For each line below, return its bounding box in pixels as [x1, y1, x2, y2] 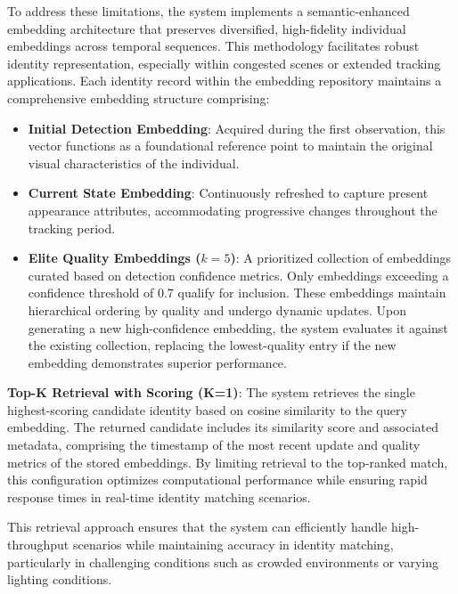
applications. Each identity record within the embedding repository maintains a [7, 71, 442, 90]
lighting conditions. [7, 570, 112, 589]
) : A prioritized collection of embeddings [230, 248, 451, 267]
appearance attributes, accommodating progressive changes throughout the [28, 200, 438, 219]
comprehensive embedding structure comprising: [7, 88, 270, 107]
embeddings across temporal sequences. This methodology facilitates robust [7, 37, 420, 55]
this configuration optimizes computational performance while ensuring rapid [7, 470, 428, 489]
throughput [7, 535, 70, 554]
